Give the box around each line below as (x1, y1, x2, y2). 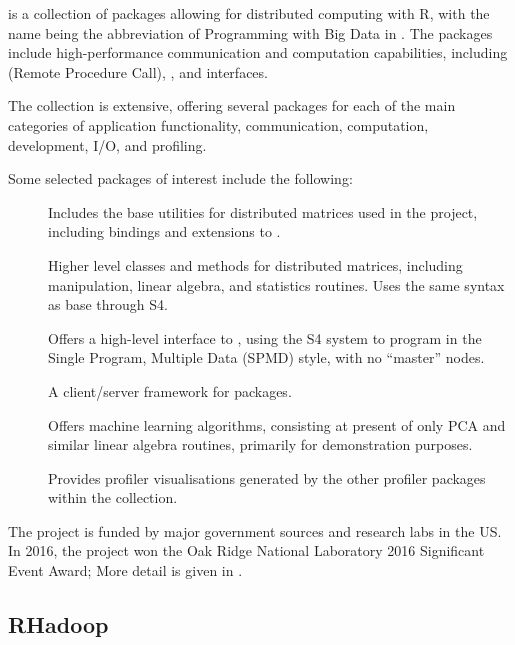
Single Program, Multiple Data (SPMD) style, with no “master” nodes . (48, 347, 485, 368)
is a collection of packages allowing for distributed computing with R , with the (8, 3, 490, 23)
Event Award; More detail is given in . (8, 560, 243, 581)
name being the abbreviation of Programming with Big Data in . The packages (8, 22, 493, 43)
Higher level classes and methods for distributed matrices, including (48, 254, 463, 275)
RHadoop (8, 609, 109, 640)
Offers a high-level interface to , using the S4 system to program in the (48, 327, 482, 348)
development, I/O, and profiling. (8, 134, 207, 155)
